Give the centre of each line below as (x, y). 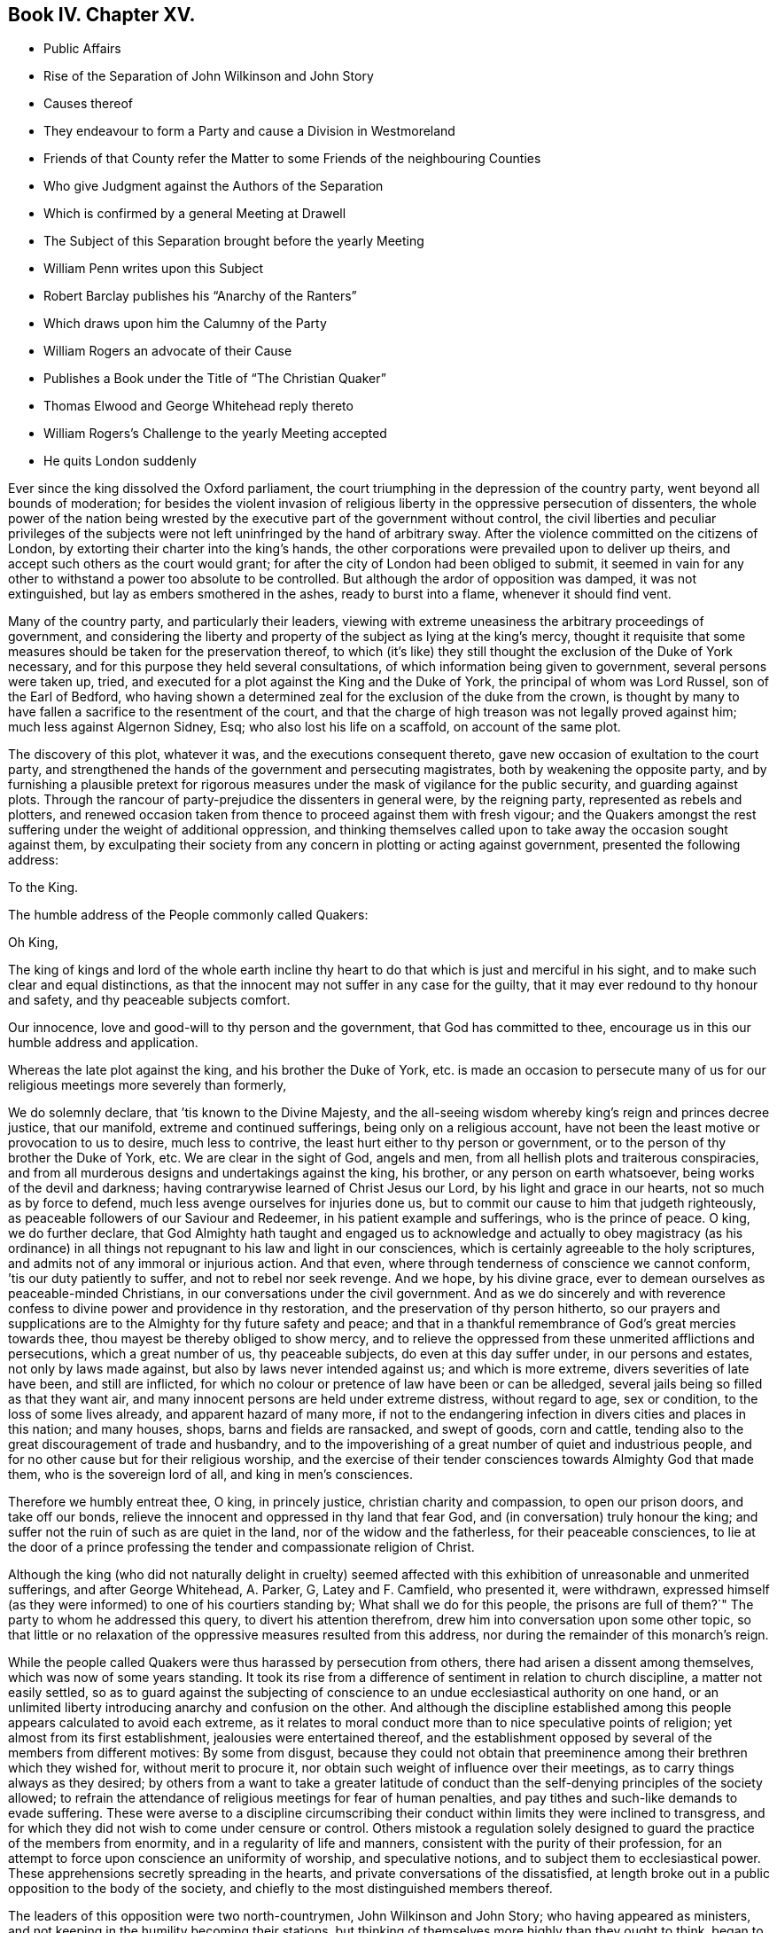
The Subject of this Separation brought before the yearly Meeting (234, 241)
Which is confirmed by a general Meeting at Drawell (195, 214)
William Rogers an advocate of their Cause (168, 351)
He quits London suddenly (120, 461)
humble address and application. (103, 1043)
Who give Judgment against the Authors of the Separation (214, 186)
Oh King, (33, 943)
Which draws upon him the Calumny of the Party (185, 324)
